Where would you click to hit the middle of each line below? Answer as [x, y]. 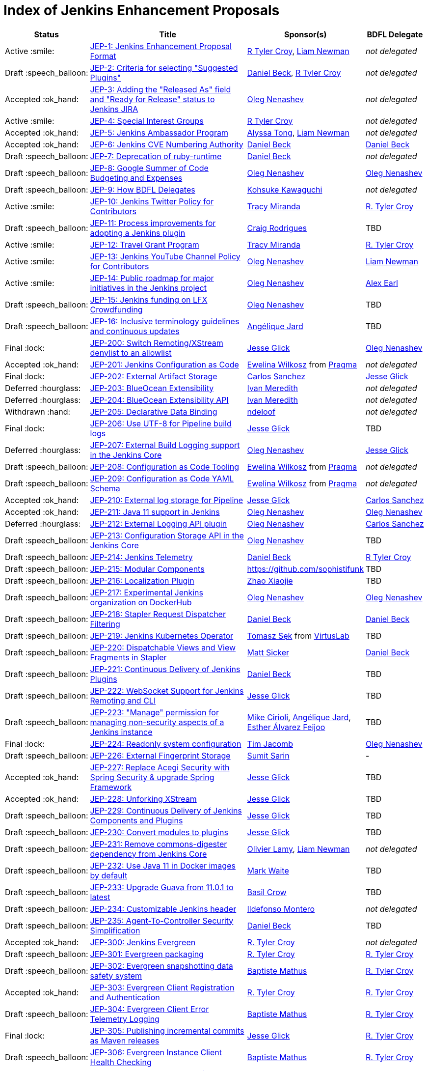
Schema [105, 488]
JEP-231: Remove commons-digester [159, 844]
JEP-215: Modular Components [147, 569]
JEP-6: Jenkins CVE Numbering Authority [167, 144]
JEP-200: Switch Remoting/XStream [157, 343]
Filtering [105, 624]
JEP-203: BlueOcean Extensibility [152, 388]
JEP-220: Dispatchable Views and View [163, 647]
